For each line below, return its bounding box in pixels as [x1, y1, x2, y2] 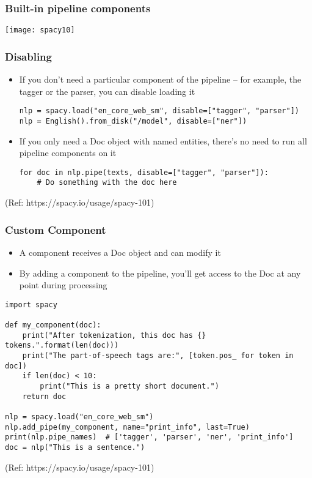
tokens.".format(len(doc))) [5, 341, 119, 350]
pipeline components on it [19, 146, 117, 159]
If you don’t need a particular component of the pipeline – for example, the [19, 73, 302, 86]
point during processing [19, 278, 107, 291]
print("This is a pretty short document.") [40, 381, 219, 390]
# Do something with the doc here [37, 178, 177, 187]
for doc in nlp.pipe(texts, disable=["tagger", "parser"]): [19, 168, 269, 177]
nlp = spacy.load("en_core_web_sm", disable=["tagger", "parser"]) [19, 106, 299, 116]
